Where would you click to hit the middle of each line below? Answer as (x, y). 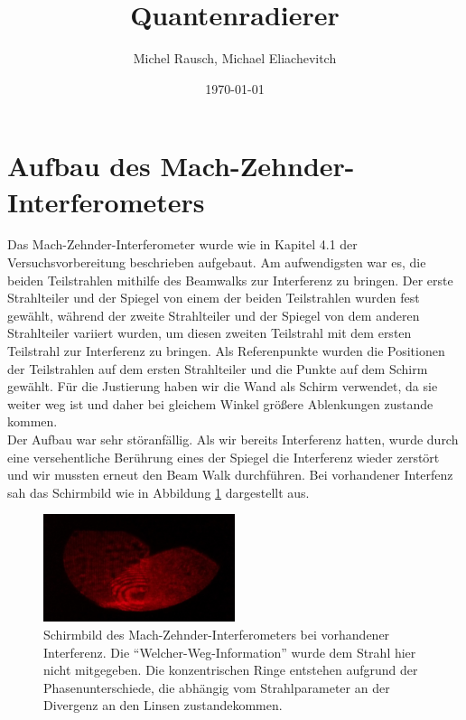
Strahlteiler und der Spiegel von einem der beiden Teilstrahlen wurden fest (214, 298)
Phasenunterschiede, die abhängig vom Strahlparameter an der (217, 687)
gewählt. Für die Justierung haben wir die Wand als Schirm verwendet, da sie (223, 386)
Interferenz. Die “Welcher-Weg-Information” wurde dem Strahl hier (230, 652)
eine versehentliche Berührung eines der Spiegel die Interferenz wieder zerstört (224, 457)
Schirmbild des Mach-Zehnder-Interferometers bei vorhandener (217, 634)
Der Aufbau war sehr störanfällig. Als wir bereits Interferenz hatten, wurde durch (233, 439)
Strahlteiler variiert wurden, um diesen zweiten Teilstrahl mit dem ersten (210, 333)
